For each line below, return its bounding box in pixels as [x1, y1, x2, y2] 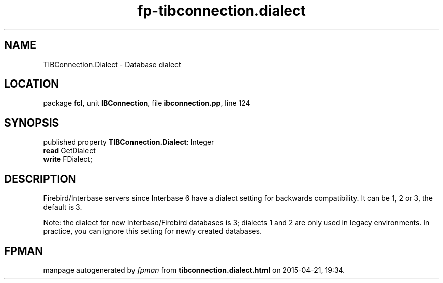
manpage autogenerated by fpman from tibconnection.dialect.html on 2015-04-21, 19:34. [43, 265, 345, 274]
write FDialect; [43, 155, 93, 164]
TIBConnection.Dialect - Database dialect [43, 60, 181, 69]
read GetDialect [43, 146, 96, 155]
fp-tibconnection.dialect [137, 2, 306, 19]
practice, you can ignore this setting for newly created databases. [43, 227, 262, 236]
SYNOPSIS [4, 116, 59, 129]
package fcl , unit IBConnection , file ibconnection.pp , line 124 [43, 99, 250, 108]
